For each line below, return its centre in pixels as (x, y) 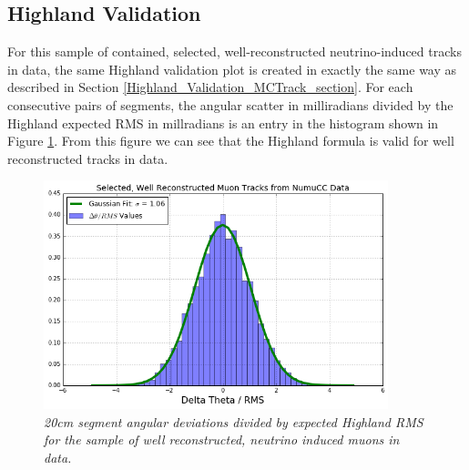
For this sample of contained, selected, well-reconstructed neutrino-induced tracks (234, 51)
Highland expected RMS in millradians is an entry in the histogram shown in (223, 123)
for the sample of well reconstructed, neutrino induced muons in (222, 439)
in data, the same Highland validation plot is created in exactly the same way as (232, 69)
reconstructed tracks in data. (88, 158)
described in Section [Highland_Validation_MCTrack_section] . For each (210, 87)
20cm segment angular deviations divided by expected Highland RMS (234, 421)
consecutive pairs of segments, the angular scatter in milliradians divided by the (230, 104)
